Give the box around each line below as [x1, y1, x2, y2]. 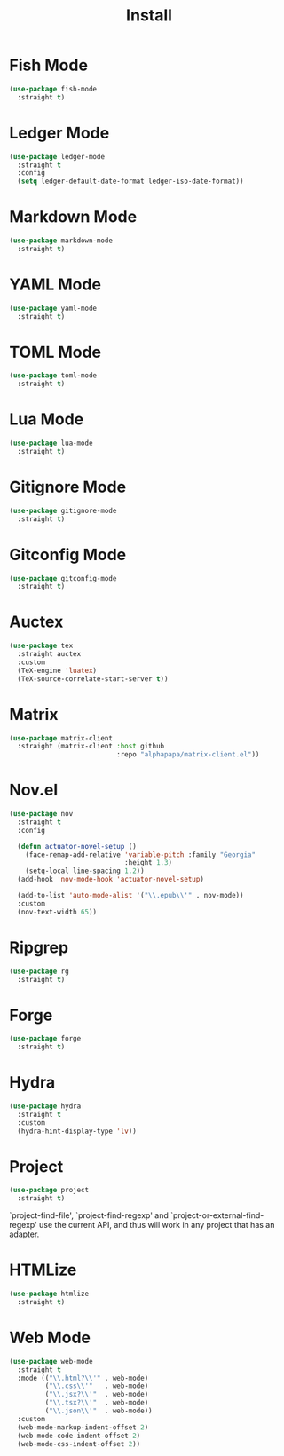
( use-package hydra [9, 1102, 82, 1111]
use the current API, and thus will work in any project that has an [38, 1220, 275, 1230]
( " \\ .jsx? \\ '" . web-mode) [44, 1390, 149, 1399]
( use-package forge [9, 1034, 82, 1043]
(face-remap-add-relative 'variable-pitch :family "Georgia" [25, 850, 256, 859]
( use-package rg [9, 967, 69, 976]
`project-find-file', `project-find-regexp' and [9, 1210, 169, 1221]
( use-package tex [9, 641, 74, 651]
